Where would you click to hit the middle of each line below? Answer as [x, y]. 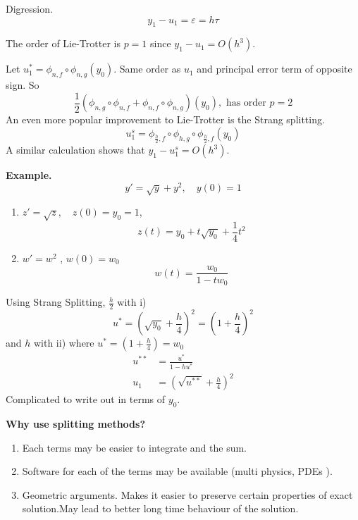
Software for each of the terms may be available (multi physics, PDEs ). [177, 471]
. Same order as [147, 69]
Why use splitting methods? [76, 423]
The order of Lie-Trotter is [63, 43]
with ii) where [64, 343]
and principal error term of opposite [274, 69]
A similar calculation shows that [75, 150]
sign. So [23, 85]
